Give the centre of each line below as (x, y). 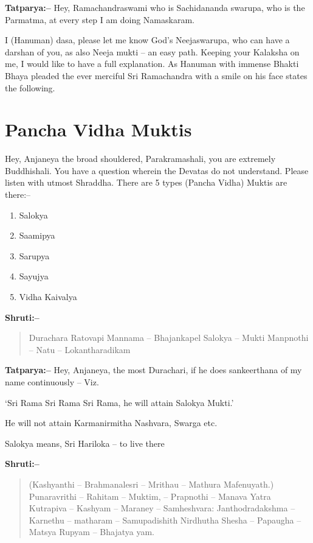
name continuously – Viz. (52, 382)
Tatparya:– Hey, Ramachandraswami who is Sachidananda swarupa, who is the (155, 7)
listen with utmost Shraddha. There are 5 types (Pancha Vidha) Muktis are (146, 182)
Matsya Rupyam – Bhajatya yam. (91, 532)
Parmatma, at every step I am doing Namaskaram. (100, 19)
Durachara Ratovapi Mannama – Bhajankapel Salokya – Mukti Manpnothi (169, 338)
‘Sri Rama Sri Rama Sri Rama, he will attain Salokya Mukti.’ (119, 402)
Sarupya (34, 255)
